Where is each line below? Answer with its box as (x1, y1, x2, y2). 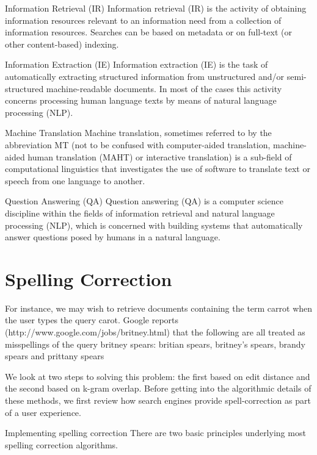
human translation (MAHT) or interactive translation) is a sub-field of (27, 150, 292, 163)
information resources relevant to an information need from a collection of (5, 13, 282, 26)
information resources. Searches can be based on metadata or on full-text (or (5, 26, 292, 38)
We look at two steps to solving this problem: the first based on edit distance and (5, 370, 310, 382)
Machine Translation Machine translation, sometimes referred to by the (5, 126, 272, 139)
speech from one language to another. (5, 174, 145, 187)
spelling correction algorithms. (5, 438, 118, 451)
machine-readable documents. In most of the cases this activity (46, 82, 282, 95)
